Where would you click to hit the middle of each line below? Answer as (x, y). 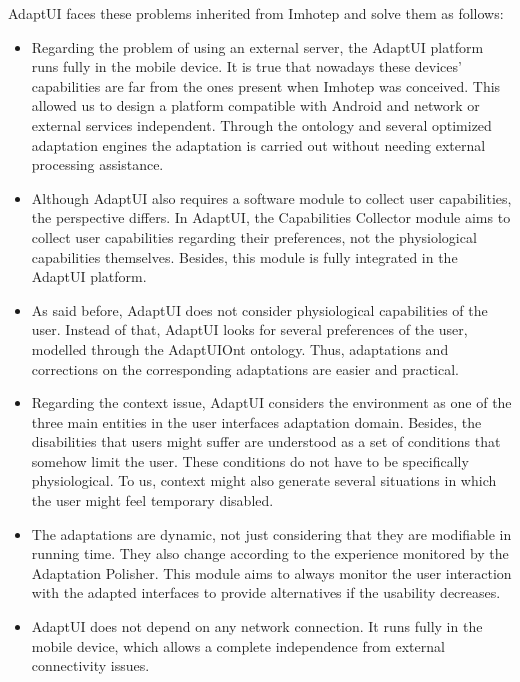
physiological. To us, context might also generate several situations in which (264, 480)
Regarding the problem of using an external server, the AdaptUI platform (257, 46)
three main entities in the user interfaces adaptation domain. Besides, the (256, 421)
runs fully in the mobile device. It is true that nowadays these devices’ (246, 66)
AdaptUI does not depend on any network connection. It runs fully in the (257, 626)
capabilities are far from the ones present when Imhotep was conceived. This (266, 85)
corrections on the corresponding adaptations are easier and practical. (245, 368)
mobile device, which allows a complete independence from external (238, 645)
